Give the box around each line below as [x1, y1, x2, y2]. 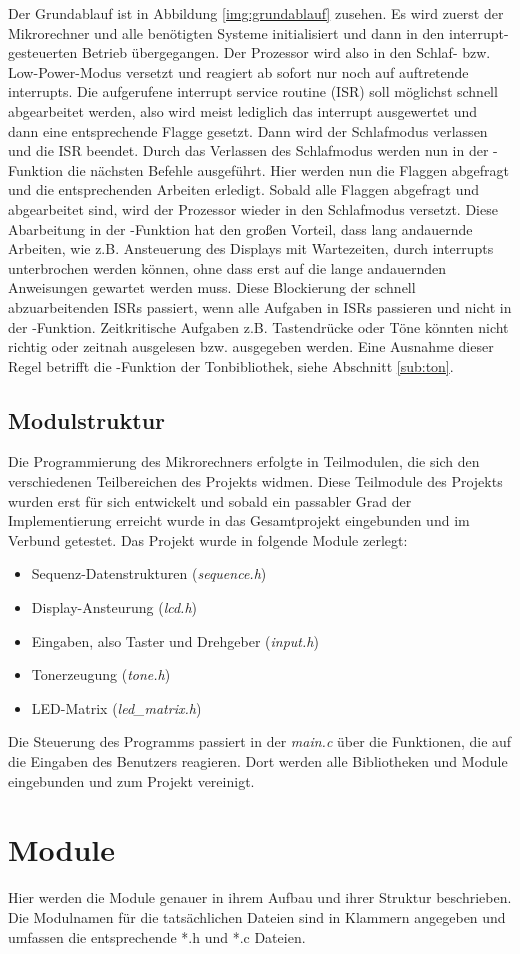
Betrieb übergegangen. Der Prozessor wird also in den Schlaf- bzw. [81, 42, 491, 63]
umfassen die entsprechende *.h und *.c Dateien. [8, 926, 306, 947]
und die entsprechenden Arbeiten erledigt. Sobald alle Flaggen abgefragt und [8, 179, 480, 200]
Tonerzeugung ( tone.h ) [31, 664, 171, 685]
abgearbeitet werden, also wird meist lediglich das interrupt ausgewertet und [8, 100, 478, 121]
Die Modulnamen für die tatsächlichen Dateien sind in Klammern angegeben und [8, 906, 506, 927]
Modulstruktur [8, 404, 166, 435]
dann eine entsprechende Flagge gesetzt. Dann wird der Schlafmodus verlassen [8, 120, 488, 141]
